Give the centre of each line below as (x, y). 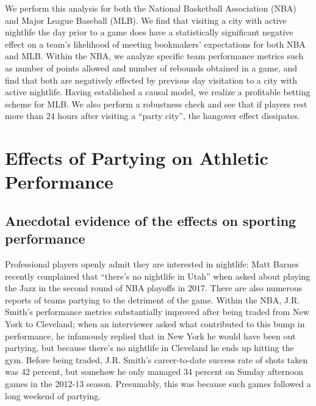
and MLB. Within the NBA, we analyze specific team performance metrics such (154, 56)
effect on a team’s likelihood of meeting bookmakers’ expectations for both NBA (155, 44)
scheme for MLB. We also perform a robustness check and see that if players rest (156, 103)
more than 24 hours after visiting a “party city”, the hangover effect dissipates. (153, 116)
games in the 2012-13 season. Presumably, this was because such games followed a (158, 384)
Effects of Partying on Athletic (137, 158)
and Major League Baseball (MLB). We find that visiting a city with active (146, 20)
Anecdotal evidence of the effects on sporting (151, 220)
